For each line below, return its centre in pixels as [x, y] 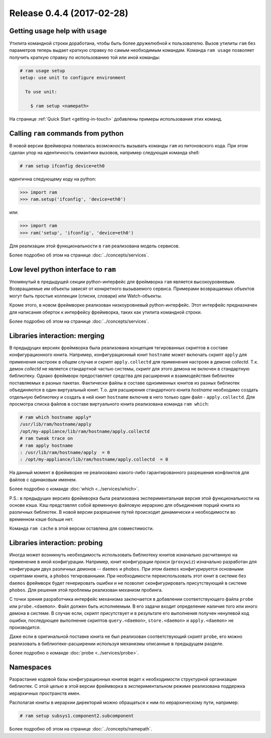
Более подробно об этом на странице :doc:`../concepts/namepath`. [81, 729]
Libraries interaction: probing [56, 543]
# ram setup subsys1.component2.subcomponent [77, 716]
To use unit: [41, 92]
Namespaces [30, 667]
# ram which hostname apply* [56, 418]
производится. [25, 627]
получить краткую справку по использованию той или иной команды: [85, 57]
